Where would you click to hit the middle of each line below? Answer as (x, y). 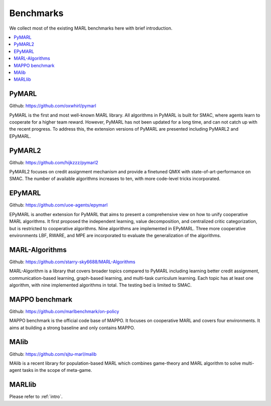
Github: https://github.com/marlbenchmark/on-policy (64, 311)
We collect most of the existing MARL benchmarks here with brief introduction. (91, 28)
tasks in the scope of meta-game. (57, 370)
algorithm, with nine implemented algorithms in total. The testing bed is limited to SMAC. (100, 285)
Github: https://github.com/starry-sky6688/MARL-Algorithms (72, 262)
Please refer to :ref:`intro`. (36, 396)
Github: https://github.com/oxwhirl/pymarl (53, 106)
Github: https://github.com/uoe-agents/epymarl (58, 205)
